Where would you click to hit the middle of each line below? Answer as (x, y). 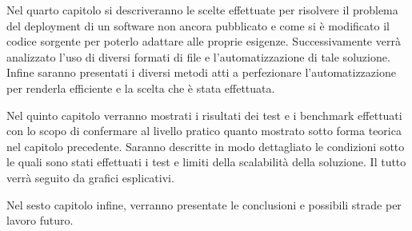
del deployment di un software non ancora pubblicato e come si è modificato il (198, 25)
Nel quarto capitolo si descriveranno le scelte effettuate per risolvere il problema (202, 10)
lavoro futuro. (40, 220)
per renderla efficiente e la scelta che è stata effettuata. (141, 88)
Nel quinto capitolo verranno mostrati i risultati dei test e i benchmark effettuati (204, 115)
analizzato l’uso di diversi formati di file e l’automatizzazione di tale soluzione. (198, 56)
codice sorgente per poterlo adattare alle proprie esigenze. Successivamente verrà (204, 41)
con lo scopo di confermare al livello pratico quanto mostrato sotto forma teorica (204, 131)
